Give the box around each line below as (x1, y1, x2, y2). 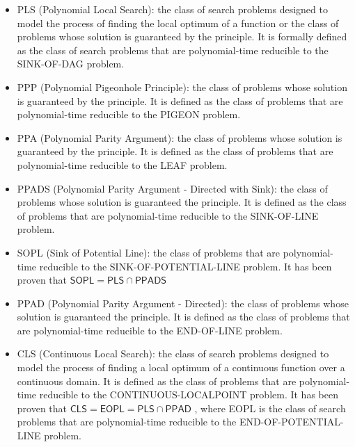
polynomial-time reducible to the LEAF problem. (17, 157, 228, 172)
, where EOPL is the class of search (194, 400, 346, 415)
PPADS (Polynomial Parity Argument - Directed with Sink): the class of (17, 181, 328, 195)
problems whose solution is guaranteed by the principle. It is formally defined (17, 29, 347, 44)
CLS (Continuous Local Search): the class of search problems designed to (17, 346, 329, 361)
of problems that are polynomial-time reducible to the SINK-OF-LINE (17, 208, 319, 222)
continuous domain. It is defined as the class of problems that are (17, 373, 297, 388)
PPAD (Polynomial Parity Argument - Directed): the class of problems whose (17, 295, 349, 310)
